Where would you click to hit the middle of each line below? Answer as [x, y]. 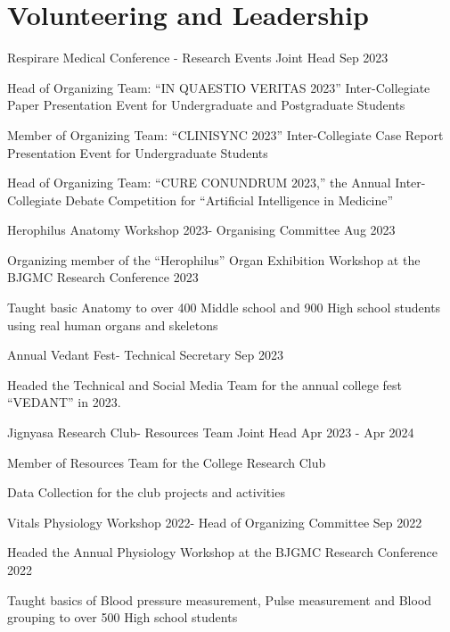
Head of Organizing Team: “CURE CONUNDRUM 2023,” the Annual [199, 183]
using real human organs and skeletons [113, 324]
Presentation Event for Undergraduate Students [138, 152]
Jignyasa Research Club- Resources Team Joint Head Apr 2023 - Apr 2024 [211, 432]
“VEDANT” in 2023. [64, 402]
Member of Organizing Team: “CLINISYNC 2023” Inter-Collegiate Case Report [225, 134]
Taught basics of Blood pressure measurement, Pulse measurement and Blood [220, 599]
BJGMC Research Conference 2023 [103, 277]
